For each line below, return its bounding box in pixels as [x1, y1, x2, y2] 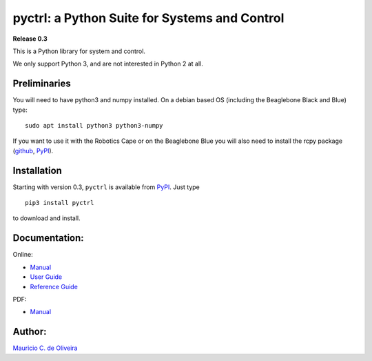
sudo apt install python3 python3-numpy [25, 121, 163, 130]
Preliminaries [12, 78, 72, 90]
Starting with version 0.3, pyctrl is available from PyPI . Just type [12, 183, 200, 191]
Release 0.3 [12, 35, 48, 43]
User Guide [30, 273, 63, 281]
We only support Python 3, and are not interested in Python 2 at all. [12, 59, 203, 68]
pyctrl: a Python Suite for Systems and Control [12, 10, 285, 26]
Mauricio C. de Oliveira [12, 344, 78, 352]
